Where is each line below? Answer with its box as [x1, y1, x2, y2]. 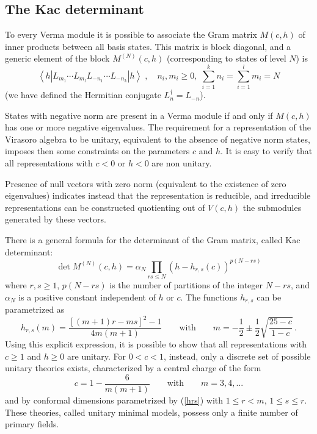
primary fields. [5, 418, 59, 430]
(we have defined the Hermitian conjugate [5, 88, 161, 101]
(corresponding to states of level [167, 52, 286, 65]
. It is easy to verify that [220, 144, 313, 157]
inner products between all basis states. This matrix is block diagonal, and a [5, 40, 291, 52]
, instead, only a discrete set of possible [164, 349, 311, 362]
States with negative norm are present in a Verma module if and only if [5, 108, 273, 121]
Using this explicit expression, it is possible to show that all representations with [5, 338, 307, 350]
